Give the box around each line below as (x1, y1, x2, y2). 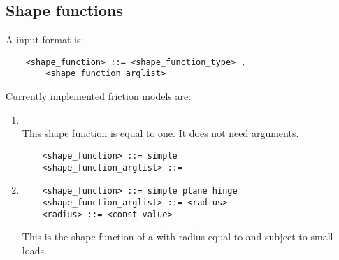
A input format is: (6, 32, 84, 47)
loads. (22, 243, 47, 257)
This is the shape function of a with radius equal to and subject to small (22, 229, 333, 244)
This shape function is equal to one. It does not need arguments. (22, 126, 299, 140)
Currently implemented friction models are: (6, 89, 192, 103)
